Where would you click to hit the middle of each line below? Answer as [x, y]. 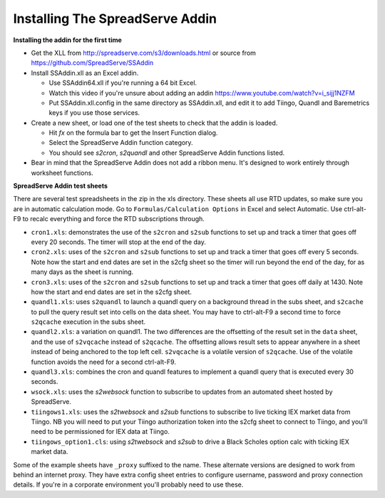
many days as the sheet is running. [82, 272]
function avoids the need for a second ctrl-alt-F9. [103, 362]
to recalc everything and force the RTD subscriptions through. [113, 219]
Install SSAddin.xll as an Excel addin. [85, 73]
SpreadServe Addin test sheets [61, 186]
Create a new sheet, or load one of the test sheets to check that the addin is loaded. [154, 123]
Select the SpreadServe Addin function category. [121, 143]
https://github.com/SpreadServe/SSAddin [92, 63]
